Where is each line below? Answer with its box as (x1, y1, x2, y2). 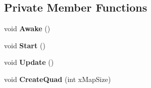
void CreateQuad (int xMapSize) (4, 73, 111, 84)
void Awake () (4, 23, 51, 34)
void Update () (4, 57, 54, 67)
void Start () (4, 40, 45, 50)
